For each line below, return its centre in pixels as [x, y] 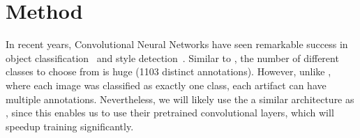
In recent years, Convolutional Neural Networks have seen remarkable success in [177, 44]
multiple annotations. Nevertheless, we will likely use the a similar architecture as [180, 99]
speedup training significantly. [70, 126]
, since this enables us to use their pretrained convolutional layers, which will [170, 113]
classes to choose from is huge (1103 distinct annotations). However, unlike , [168, 71]
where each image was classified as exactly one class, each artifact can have [166, 85]
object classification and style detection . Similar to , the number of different [172, 58]
